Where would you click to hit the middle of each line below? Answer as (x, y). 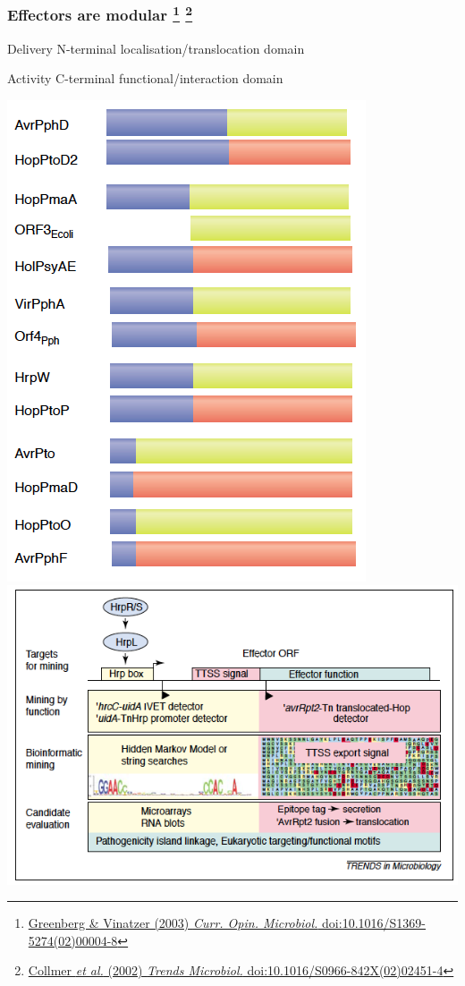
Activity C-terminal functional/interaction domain (145, 78)
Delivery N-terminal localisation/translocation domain (156, 48)
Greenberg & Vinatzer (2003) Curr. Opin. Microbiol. (173, 923)
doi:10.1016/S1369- (374, 923)
